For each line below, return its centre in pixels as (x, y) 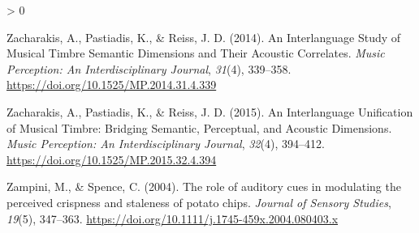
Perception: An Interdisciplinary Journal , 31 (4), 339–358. (149, 68)
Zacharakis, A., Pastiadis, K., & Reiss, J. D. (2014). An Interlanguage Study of (204, 37)
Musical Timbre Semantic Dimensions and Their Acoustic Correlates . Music (196, 53)
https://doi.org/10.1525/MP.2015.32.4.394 (112, 159)
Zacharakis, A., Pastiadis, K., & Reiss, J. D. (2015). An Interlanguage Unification (210, 111)
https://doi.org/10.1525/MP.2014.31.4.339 (112, 85)
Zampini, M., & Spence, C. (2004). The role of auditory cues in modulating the (204, 186)
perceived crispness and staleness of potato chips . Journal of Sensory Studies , (199, 202)
